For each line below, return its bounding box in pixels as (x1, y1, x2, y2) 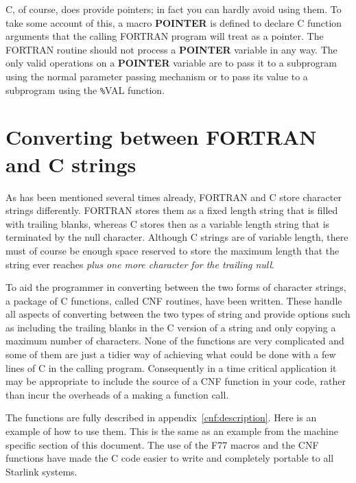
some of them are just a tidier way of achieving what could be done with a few (5, 347, 336, 362)
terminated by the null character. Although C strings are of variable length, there (5, 230, 348, 244)
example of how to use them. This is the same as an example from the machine (5, 424, 338, 438)
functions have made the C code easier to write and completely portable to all (5, 451, 334, 465)
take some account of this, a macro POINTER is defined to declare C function (5, 15, 342, 30)
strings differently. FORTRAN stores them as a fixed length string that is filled (5, 203, 338, 217)
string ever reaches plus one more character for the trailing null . (5, 257, 275, 271)
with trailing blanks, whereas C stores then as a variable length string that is (5, 216, 330, 231)
